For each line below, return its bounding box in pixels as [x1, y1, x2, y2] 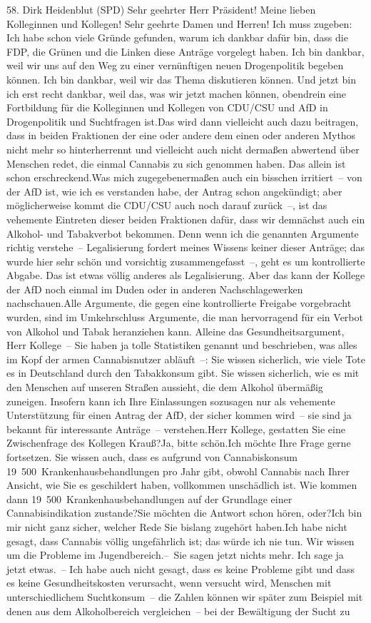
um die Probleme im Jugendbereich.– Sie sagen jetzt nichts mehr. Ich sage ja [6, 547, 344, 562]
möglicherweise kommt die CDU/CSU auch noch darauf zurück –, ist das [6, 198, 327, 213]
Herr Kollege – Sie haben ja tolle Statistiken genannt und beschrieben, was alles [6, 338, 357, 353]
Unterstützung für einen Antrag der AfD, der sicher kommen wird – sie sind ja [6, 407, 352, 422]
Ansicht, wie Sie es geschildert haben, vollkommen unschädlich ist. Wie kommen [6, 477, 357, 492]
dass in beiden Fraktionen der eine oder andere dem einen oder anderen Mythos [6, 128, 356, 143]
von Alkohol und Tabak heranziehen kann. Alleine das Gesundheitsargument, [6, 323, 345, 338]
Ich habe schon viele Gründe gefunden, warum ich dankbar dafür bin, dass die [6, 30, 348, 45]
